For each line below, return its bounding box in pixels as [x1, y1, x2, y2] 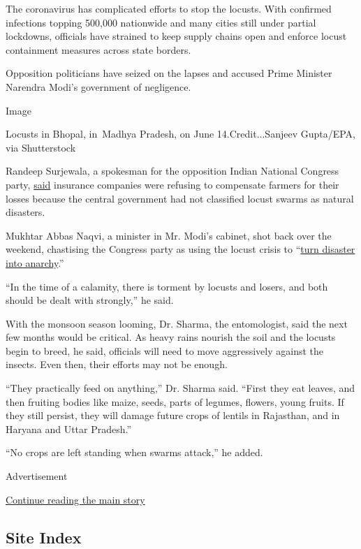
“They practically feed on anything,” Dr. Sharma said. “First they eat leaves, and [6, 381, 355, 395]
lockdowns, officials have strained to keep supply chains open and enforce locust [6, 29, 347, 43]
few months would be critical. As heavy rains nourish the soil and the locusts [6, 330, 336, 344]
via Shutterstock [6, 140, 76, 154]
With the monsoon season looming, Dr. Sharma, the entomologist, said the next [6, 316, 348, 330]
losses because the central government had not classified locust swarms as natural [6, 191, 354, 205]
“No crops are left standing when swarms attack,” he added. [6, 445, 263, 460]
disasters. [6, 205, 45, 219]
